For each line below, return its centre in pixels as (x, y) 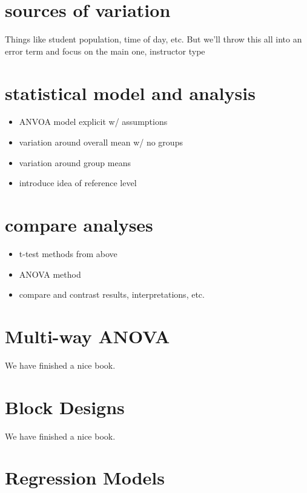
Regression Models (85, 478)
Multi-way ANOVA (87, 336)
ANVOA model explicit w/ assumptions (93, 122)
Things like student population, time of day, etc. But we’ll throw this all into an (153, 39)
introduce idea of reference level (78, 183)
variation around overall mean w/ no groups (101, 142)
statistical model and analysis (130, 92)
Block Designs (65, 407)
